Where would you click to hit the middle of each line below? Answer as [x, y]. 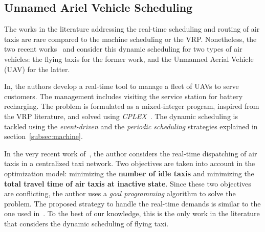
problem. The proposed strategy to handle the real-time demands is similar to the [132, 203]
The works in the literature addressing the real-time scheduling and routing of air [132, 29]
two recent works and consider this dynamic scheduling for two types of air [123, 49]
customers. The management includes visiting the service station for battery [124, 96]
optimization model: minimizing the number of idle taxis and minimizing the [129, 173]
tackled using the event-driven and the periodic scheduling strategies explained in [131, 126]
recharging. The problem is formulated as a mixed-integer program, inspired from [132, 106]
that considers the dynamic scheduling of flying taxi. [86, 223]
